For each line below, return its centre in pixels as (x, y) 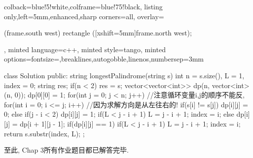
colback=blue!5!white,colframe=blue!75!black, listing (83, 6)
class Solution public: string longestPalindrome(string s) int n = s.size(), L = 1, (124, 75)
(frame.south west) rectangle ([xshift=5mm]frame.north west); (98, 33)
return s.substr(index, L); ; (44, 133)
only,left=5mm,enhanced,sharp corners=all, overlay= (84, 16)
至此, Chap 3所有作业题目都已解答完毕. (66, 150)
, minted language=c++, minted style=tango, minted (85, 49)
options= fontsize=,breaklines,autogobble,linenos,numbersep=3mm (104, 59)
